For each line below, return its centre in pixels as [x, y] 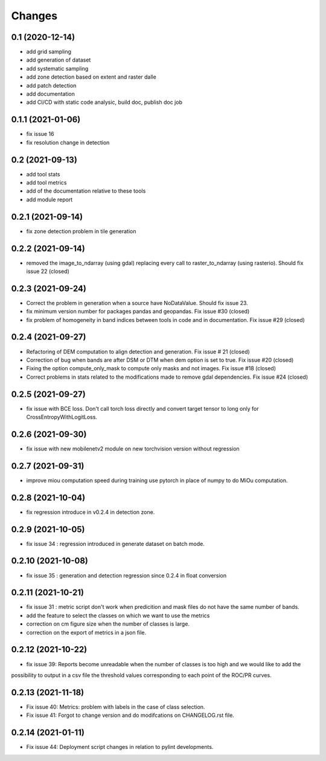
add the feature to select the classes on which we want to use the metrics [118, 615]
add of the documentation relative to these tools [86, 191]
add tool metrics [46, 182]
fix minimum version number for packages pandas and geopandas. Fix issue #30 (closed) [138, 312]
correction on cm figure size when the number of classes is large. [108, 624]
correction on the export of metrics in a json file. [86, 632]
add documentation [51, 94]
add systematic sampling [57, 68]
